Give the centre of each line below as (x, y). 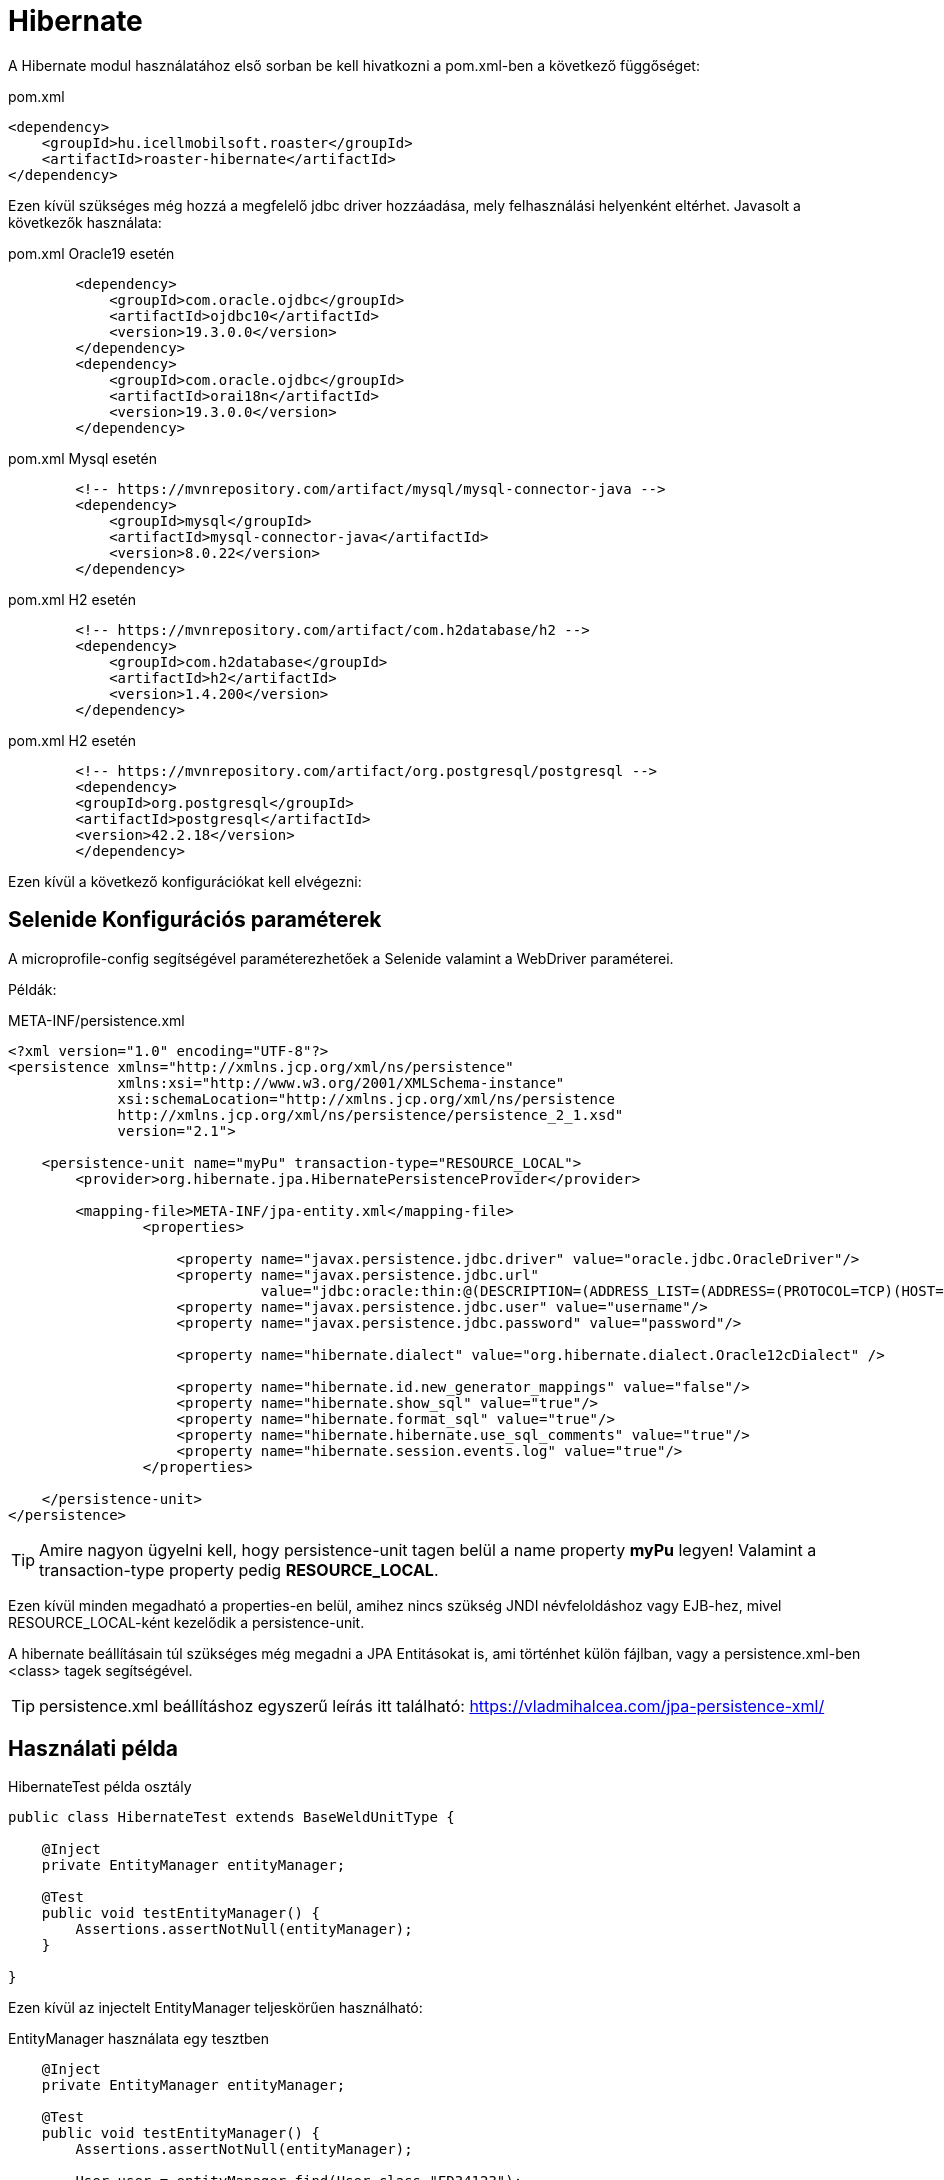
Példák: (32, 989)
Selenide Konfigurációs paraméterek (195, 920)
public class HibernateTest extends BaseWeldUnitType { (231, 1817)
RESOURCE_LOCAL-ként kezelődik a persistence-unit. (186, 1622)
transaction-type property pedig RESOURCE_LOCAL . (239, 1569)
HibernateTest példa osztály (100, 1787)
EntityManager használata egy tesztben (139, 2039)
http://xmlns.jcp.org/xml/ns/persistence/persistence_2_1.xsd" (370, 1114)
